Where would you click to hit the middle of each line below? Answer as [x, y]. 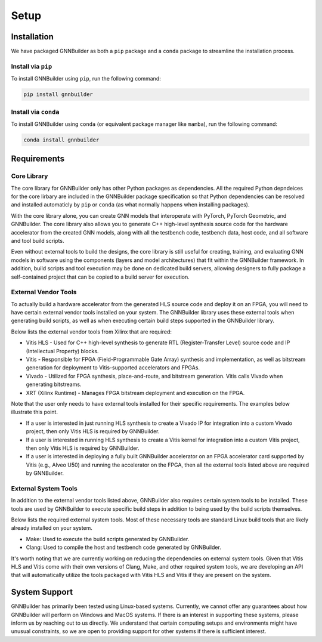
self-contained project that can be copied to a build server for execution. [100, 277]
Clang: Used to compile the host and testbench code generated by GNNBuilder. [124, 547]
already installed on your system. [52, 528]
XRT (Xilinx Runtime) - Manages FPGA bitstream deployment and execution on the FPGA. [135, 393]
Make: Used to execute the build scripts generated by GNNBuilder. [108, 539]
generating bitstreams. [54, 384]
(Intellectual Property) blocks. [62, 351]
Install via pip [32, 66]
